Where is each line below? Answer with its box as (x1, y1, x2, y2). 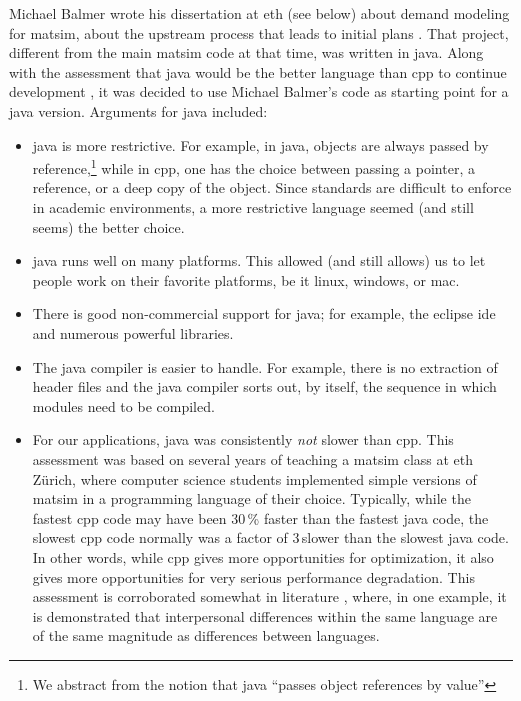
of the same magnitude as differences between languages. (32, 625, 380, 646)
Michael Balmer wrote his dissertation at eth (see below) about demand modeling (9, 3, 510, 23)
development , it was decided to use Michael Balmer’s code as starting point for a (9, 81, 509, 102)
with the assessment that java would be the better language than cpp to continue (9, 61, 507, 82)
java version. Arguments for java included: (9, 100, 268, 121)
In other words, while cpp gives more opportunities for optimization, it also (32, 546, 494, 567)
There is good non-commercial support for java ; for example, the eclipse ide (32, 303, 496, 324)
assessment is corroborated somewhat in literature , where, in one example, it (32, 586, 507, 607)
